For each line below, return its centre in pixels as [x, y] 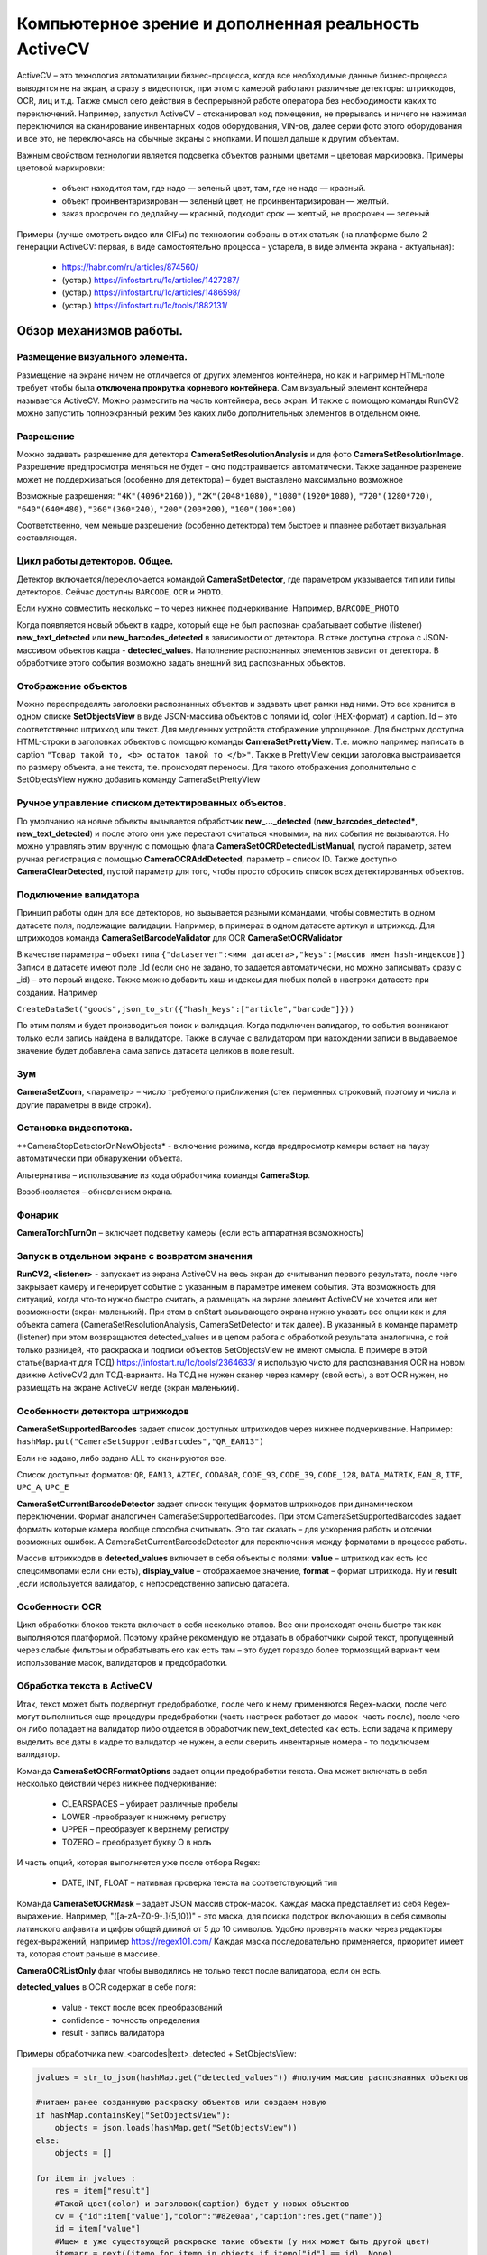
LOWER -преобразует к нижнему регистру [144, 1817]
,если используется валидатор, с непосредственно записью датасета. [153, 1584]
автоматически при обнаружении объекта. [100, 1158]
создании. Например [57, 992]
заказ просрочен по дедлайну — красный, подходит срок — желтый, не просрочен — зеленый [246, 214]
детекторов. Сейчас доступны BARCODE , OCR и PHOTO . [120, 592]
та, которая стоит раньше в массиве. [88, 1954]
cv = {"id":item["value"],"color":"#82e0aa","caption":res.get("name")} [219, 2216]
